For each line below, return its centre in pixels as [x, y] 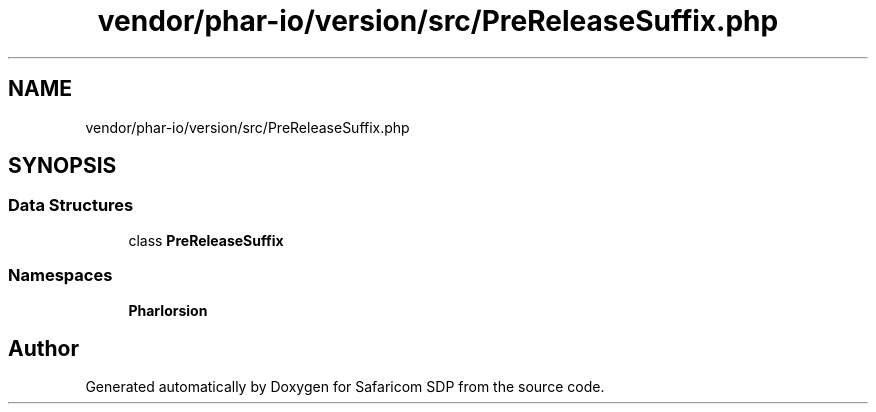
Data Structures [71, 205]
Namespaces [60, 275]
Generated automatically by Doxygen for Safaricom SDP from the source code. [345, 387]
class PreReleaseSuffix [206, 240]
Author [43, 348]
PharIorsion [168, 310]
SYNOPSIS [62, 166]
